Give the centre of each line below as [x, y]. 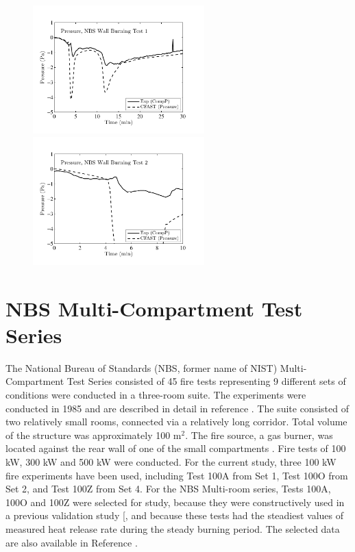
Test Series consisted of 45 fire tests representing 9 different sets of [206, 381]
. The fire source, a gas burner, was [259, 435]
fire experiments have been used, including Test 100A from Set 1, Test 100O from [177, 475]
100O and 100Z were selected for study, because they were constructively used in [175, 502]
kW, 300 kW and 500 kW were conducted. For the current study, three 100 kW [171, 462]
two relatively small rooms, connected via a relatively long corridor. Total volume [176, 422]
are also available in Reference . [72, 542]
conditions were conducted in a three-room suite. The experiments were [156, 395]
